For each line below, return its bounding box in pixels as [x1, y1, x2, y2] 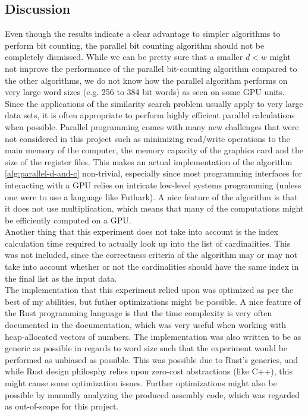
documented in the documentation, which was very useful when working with [5, 319, 287, 331]
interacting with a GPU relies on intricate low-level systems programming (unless [5, 178, 301, 191]
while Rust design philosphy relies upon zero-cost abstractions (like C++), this [5, 365, 293, 377]
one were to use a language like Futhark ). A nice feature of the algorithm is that [5, 190, 298, 203]
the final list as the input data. [5, 272, 117, 284]
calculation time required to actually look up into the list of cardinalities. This [5, 237, 291, 249]
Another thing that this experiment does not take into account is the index [5, 225, 278, 238]
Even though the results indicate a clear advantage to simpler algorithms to [5, 27, 281, 40]
